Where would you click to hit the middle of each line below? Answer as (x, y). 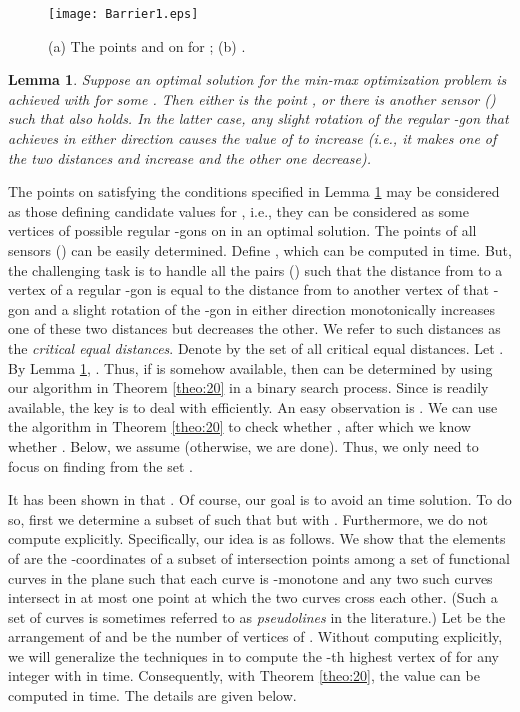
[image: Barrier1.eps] (123, 14)
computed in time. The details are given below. (152, 695)
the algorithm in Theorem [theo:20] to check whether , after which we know (239, 426)
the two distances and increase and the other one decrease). (189, 157)
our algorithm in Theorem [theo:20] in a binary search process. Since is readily (248, 387)
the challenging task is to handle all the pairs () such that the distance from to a (255, 269)
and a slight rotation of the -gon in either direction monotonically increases (264, 308)
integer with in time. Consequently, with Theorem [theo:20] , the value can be (244, 675)
